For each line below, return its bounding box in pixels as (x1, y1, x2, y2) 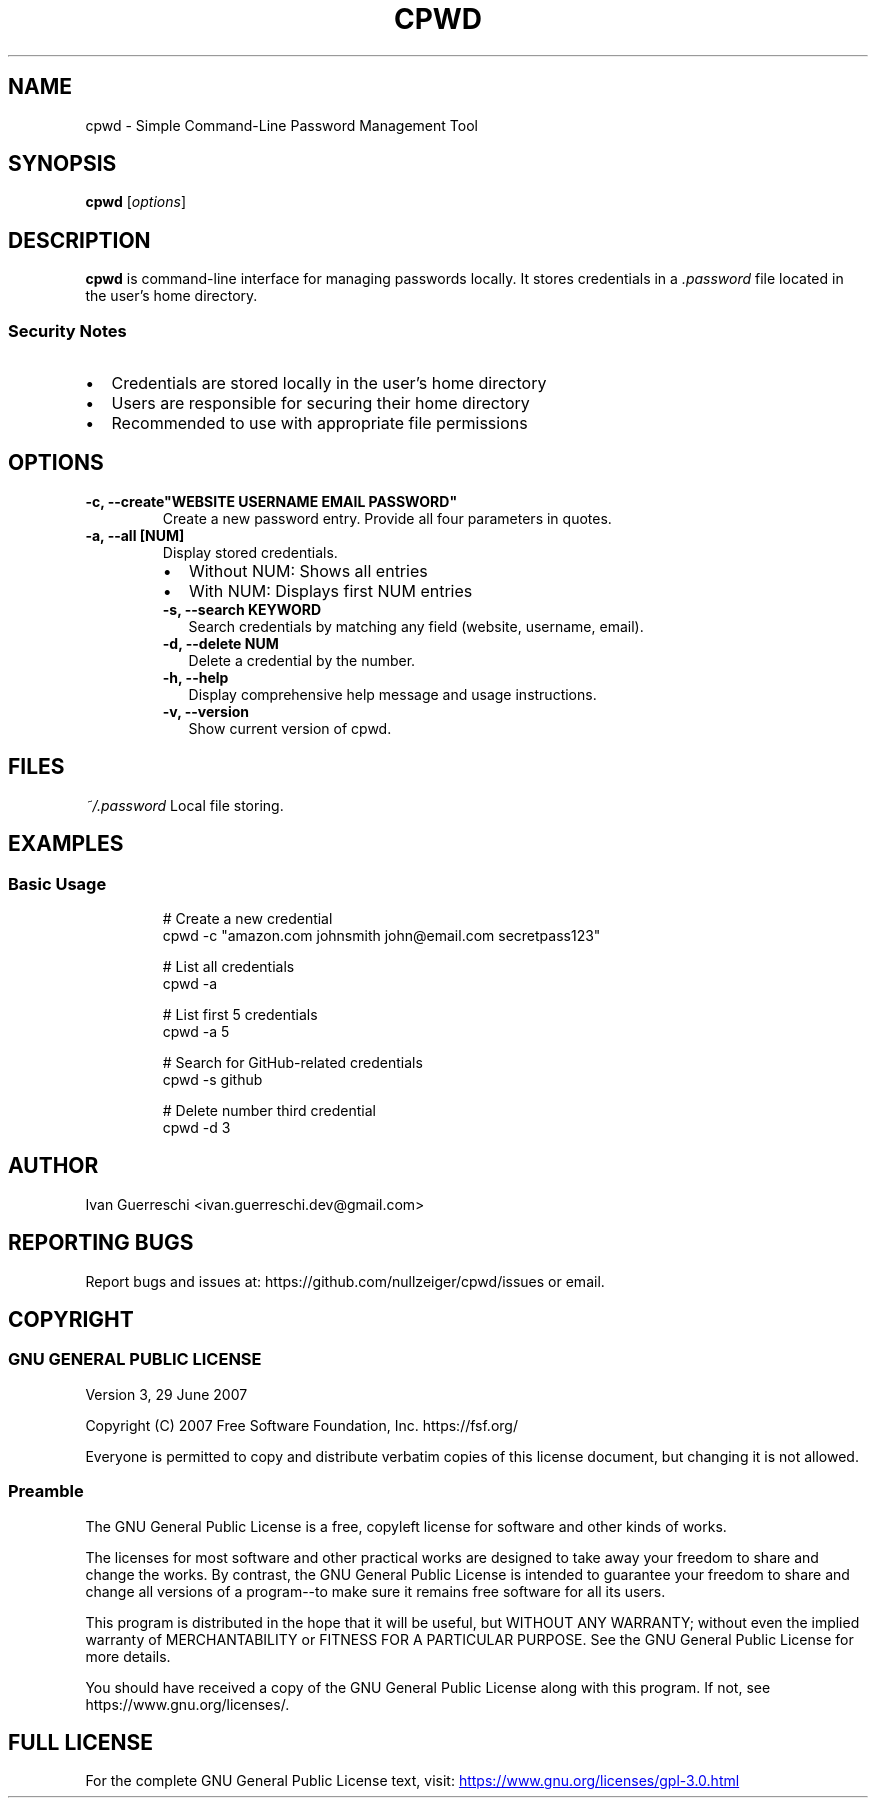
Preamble (8, 1481, 84, 1502)
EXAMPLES (8, 831, 124, 857)
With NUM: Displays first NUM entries (188, 580, 473, 601)
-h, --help (162, 668, 229, 686)
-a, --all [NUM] (85, 526, 185, 544)
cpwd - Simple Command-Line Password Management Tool (85, 116, 478, 134)
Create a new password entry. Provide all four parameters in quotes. (162, 509, 612, 527)
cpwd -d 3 (162, 1118, 231, 1136)
